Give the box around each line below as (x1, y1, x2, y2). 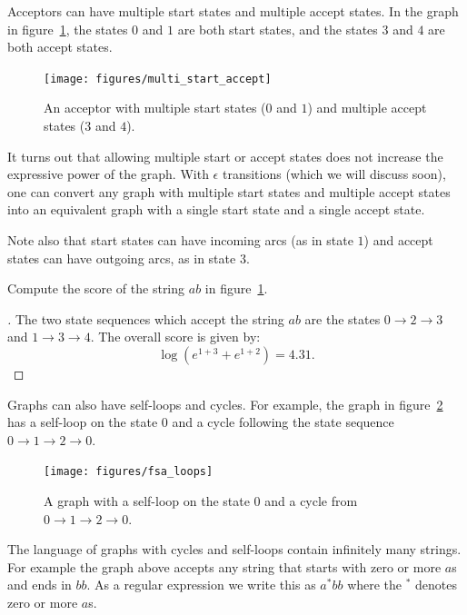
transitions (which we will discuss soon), (222, 164, 446, 184)
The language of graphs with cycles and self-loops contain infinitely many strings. (7, 540, 462, 559)
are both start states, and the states (177, 19, 378, 38)
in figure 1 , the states (7, 19, 128, 38)
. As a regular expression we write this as (86, 575, 316, 594)
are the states (304, 309, 381, 328)
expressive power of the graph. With (7, 164, 209, 184)
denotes (415, 575, 458, 594)
